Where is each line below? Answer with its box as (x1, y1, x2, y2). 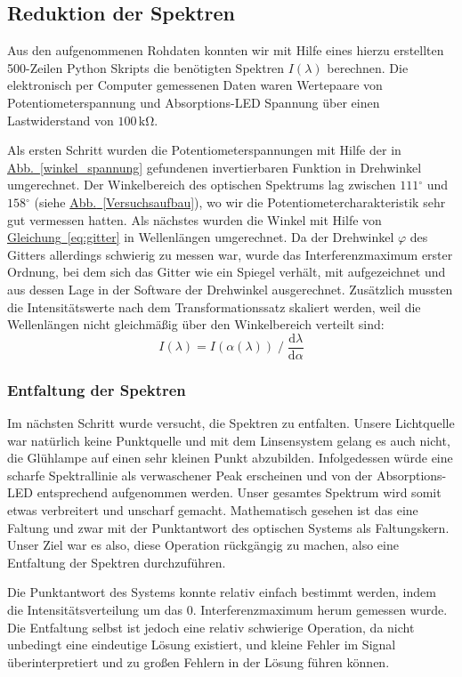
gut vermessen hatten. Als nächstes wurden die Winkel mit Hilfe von (7, 210, 382, 229)
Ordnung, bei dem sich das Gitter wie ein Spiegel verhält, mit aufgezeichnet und (7, 262, 446, 281)
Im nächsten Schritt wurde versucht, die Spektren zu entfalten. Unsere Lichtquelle (7, 413, 455, 431)
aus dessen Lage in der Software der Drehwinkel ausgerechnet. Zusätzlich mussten (7, 279, 453, 298)
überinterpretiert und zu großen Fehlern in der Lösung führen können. (7, 652, 390, 671)
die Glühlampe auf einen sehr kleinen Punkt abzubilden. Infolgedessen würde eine (7, 448, 453, 467)
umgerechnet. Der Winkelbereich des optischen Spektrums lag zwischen (7, 175, 396, 194)
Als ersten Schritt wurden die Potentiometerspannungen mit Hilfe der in (7, 141, 401, 159)
